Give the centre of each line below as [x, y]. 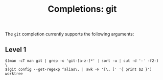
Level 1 [16, 49]
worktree [14, 74]
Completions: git [82, 9]
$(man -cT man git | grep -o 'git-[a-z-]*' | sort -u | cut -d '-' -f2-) [82, 61]
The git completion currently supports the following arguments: [70, 34]
